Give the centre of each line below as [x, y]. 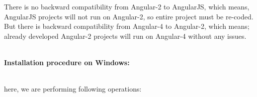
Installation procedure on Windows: [67, 62]
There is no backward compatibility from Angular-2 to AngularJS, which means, [127, 7]
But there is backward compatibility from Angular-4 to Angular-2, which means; [127, 26]
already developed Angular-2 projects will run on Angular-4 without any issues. [125, 36]
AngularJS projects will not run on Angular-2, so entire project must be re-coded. [129, 16]
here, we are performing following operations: [73, 89]
